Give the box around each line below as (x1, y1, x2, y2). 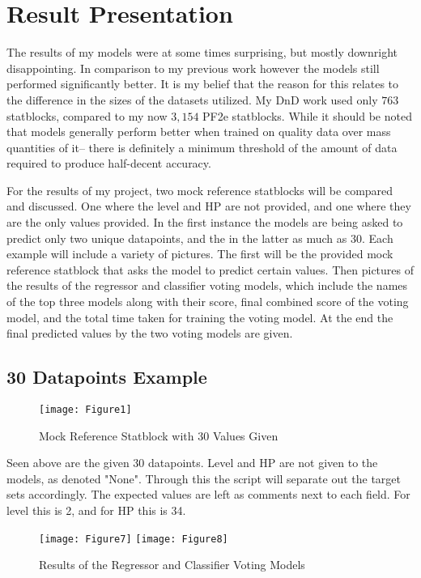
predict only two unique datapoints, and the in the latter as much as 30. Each (6, 229, 393, 246)
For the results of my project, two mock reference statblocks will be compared (6, 181, 393, 198)
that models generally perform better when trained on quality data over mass (6, 123, 391, 140)
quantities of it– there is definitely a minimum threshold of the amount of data (6, 138, 398, 155)
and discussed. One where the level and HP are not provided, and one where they (6, 198, 411, 215)
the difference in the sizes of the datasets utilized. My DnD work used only (6, 91, 378, 108)
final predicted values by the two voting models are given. (6, 325, 293, 342)
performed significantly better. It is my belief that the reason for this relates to (6, 75, 399, 92)
